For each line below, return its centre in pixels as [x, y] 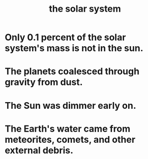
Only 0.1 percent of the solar [65, 37]
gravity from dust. [44, 82]
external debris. [39, 150]
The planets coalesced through [72, 71]
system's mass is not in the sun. [74, 48]
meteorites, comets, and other [70, 139]
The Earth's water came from [68, 129]
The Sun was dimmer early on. [70, 105]
